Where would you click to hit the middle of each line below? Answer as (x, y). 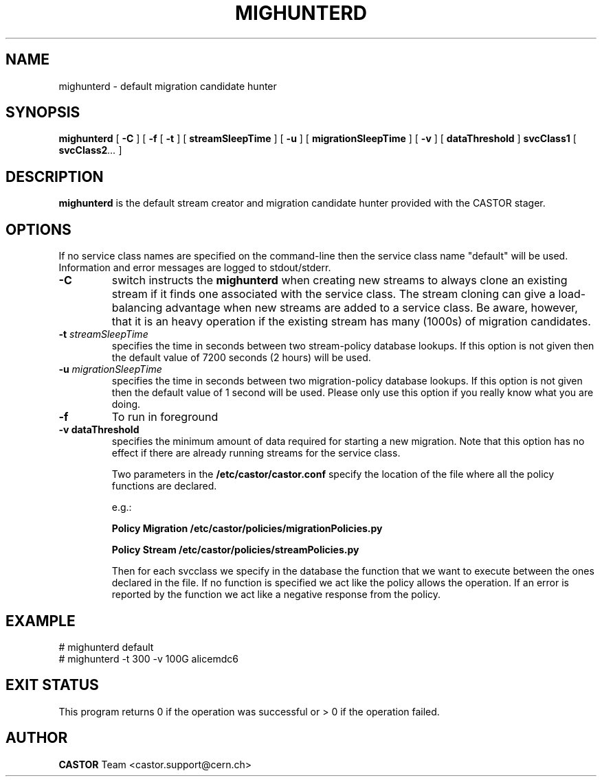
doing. (126, 404)
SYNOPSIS (43, 113)
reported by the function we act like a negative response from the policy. (276, 595)
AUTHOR (37, 738)
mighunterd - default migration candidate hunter (168, 86)
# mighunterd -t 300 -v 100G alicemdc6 (148, 658)
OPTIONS (38, 229)
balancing (137, 308)
